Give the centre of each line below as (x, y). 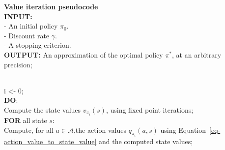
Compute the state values (42, 109)
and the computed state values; (146, 141)
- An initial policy (31, 26)
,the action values (100, 130)
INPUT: (18, 16)
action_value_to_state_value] (50, 141)
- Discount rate (27, 35)
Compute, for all (29, 130)
